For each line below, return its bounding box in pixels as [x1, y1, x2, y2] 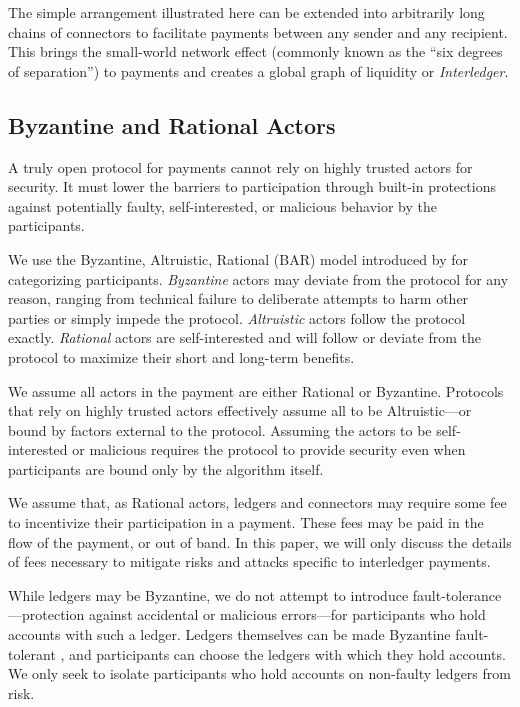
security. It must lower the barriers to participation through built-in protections [8, 176, 496, 197]
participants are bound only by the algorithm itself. [8, 458, 324, 479]
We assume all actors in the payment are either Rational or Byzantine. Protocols [8, 380, 504, 401]
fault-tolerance [412, 584, 502, 605]
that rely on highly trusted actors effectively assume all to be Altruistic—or [8, 400, 472, 421]
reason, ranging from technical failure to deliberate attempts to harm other [8, 288, 469, 309]
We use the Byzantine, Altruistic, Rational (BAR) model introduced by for [8, 248, 468, 269]
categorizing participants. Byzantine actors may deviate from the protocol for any [8, 268, 509, 289]
